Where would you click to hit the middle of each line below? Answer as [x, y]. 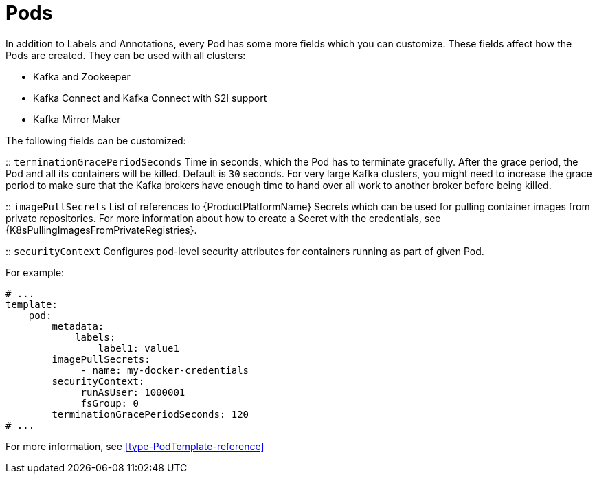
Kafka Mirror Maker [77, 119]
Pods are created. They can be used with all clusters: [126, 55]
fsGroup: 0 [110, 403]
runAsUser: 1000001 [133, 392]
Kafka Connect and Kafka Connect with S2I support [150, 98]
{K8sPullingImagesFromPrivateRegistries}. [101, 230]
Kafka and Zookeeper [82, 76]
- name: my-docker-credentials [165, 370]
